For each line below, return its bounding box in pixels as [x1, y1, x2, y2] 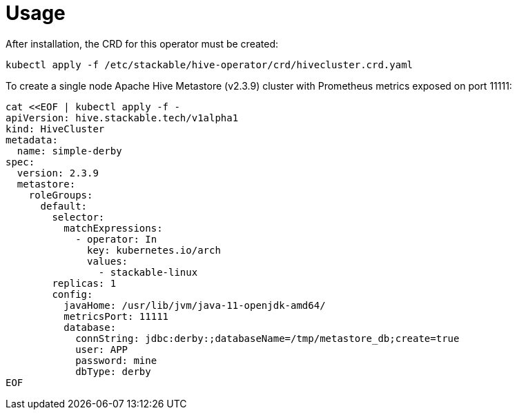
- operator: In [75, 233, 157, 245]
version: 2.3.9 [17, 167, 99, 179]
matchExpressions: [64, 222, 163, 234]
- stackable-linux [98, 266, 198, 278]
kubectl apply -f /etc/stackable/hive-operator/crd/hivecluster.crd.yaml [6, 59, 413, 70]
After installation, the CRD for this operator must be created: [6, 37, 279, 50]
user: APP [75, 343, 128, 355]
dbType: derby [75, 365, 151, 377]
